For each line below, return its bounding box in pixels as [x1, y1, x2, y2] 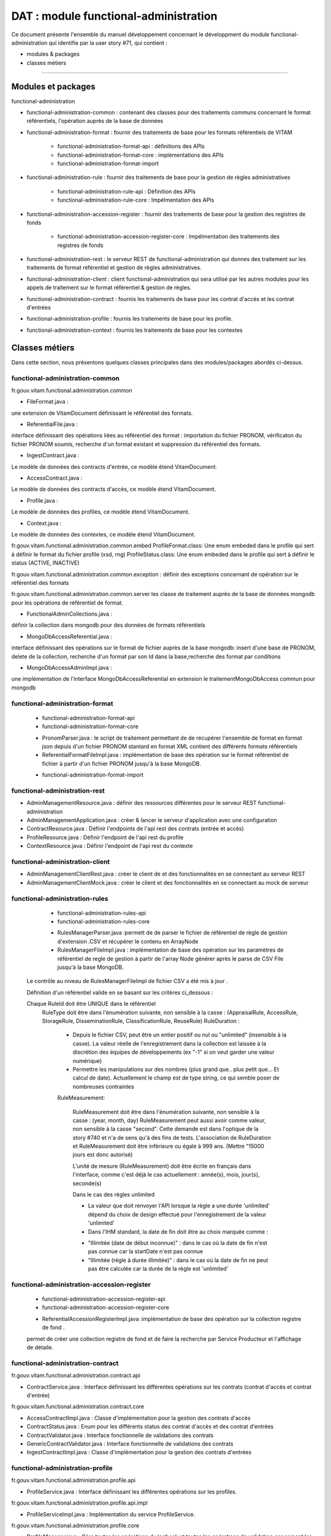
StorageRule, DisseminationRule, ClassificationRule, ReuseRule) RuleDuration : [42, 1017, 240, 1024]
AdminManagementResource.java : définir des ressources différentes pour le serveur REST [26, 799, 257, 807]
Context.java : [26, 519, 62, 527]
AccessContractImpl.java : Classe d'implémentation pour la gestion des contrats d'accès [26, 1414, 251, 1422]
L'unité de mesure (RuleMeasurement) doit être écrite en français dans [72, 1162, 251, 1170]
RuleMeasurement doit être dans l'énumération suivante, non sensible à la [72, 1108, 260, 1115]
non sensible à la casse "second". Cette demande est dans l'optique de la [72, 1125, 259, 1133]
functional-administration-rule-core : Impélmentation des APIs [57, 197, 215, 204]
